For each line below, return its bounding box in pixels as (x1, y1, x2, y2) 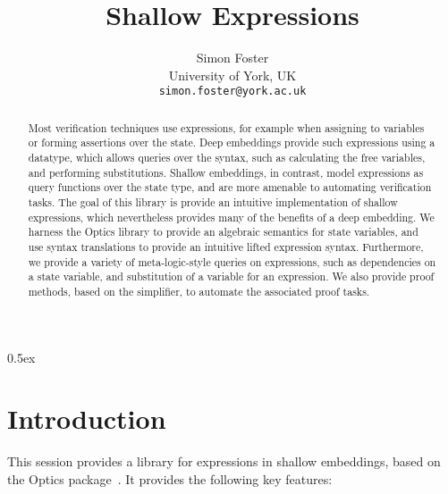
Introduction (7, 400, 166, 437)
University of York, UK (168, 65, 297, 84)
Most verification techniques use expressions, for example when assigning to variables (28, 120, 425, 135)
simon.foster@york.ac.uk (158, 85, 307, 98)
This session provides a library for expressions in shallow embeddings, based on (7, 452, 441, 471)
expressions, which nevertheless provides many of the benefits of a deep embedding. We (28, 209, 435, 224)
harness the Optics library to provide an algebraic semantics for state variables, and (28, 224, 418, 239)
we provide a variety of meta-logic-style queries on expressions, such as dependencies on (28, 254, 436, 269)
